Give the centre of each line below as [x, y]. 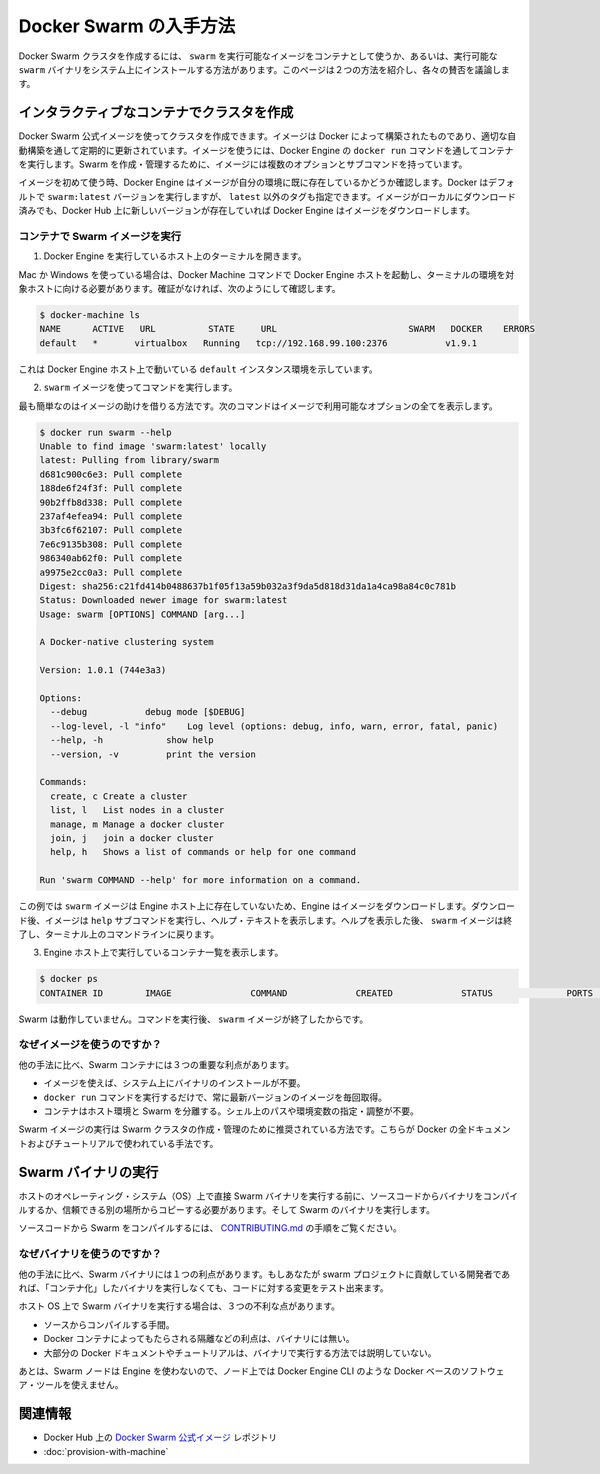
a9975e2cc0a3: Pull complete [111, 572]
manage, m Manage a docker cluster [137, 824]
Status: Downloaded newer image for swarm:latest [163, 600]
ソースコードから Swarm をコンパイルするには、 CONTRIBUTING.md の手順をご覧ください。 [210, 1228]
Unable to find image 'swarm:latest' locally [153, 446]
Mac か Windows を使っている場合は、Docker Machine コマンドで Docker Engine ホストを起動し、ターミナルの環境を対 [266, 274]
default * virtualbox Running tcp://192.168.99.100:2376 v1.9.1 [258, 343]
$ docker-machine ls [89, 315]
